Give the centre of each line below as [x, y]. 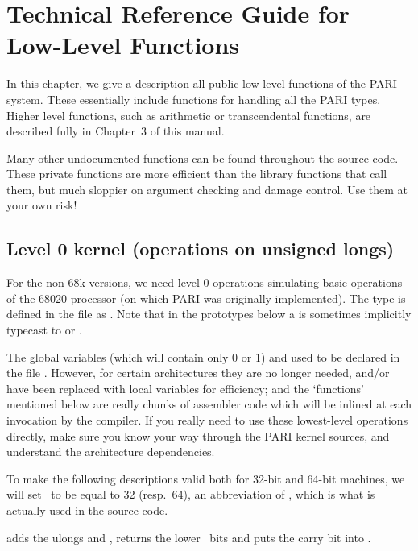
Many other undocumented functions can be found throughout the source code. [203, 157]
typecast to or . [44, 330]
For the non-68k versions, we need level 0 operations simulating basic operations [205, 282]
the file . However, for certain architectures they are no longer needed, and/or [198, 373]
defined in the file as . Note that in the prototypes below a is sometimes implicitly [209, 314]
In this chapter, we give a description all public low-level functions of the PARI [202, 83]
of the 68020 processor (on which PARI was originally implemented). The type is [206, 298]
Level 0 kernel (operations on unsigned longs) [201, 249]
